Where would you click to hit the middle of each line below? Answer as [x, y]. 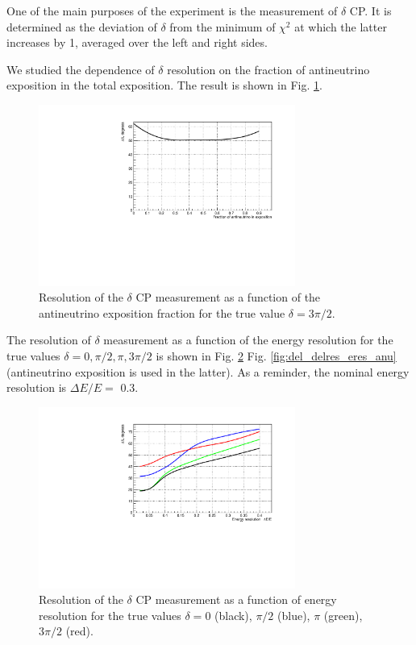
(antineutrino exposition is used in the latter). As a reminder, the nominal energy [208, 371]
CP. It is [370, 10]
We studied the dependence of [81, 69]
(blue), [294, 615]
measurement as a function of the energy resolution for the [248, 340]
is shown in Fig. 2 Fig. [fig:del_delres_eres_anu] [276, 356]
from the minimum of [223, 26]
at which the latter [341, 26]
